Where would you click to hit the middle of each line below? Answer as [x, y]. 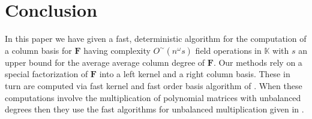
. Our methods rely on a [258, 62]
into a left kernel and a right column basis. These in [195, 74]
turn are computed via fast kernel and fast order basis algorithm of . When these [154, 85]
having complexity [117, 50]
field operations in [228, 50]
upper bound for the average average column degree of [105, 62]
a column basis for [38, 50]
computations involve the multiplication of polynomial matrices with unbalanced [153, 97]
